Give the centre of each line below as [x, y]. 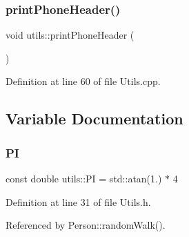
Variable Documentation [94, 118]
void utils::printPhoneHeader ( [70, 35]
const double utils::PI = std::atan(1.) [84, 178]
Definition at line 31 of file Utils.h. [78, 201]
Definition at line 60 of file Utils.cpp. [83, 81]
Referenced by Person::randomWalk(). [86, 225]
